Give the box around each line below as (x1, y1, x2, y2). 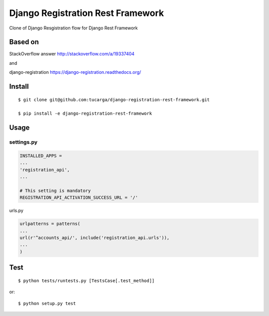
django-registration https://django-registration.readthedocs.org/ (9, 69, 141, 75)
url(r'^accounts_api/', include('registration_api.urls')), (19, 235, 170, 241)
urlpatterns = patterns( (19, 221, 81, 227)
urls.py (9, 207, 23, 214)
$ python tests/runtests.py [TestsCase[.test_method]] (18, 278, 155, 284)
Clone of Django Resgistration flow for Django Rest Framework (9, 25, 138, 31)
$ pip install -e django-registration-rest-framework (18, 111, 152, 117)
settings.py (9, 139, 38, 146)
